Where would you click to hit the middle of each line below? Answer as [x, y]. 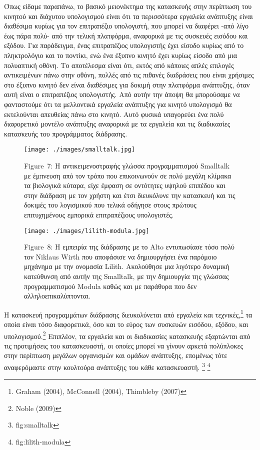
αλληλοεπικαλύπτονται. [57, 296]
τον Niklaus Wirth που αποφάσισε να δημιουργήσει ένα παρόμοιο [120, 256]
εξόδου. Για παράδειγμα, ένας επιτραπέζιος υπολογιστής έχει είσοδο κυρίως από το [124, 45]
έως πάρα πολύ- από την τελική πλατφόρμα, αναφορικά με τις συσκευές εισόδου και [126, 35]
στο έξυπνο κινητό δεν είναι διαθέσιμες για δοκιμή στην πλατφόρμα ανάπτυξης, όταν [127, 84]
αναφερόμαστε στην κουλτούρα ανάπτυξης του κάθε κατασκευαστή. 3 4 [107, 366]
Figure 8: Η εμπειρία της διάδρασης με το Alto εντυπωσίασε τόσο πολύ [129, 247]
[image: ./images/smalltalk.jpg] [79, 150]
